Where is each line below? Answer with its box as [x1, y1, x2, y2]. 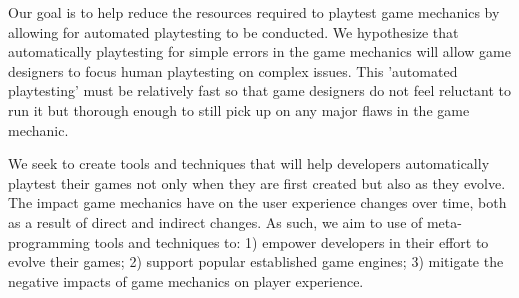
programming [8, 231, 90, 252]
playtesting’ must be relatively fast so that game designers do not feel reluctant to [8, 80, 511, 101]
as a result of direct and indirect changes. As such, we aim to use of [8, 211, 423, 232]
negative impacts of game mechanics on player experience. [8, 270, 364, 291]
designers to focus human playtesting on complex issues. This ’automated [8, 60, 458, 81]
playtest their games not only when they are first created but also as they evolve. [8, 172, 506, 193]
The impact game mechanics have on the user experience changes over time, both [8, 192, 507, 213]
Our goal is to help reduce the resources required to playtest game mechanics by [8, 2, 500, 22]
